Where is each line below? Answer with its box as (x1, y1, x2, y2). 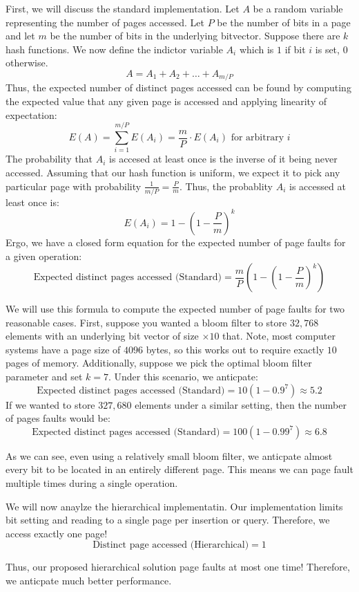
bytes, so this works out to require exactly (146, 342, 324, 356)
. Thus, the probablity (179, 178, 273, 193)
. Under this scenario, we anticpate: (108, 369, 258, 384)
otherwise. (6, 55, 48, 70)
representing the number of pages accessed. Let (6, 15, 204, 29)
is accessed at (289, 178, 346, 193)
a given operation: (6, 248, 82, 263)
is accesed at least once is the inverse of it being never (109, 151, 338, 166)
